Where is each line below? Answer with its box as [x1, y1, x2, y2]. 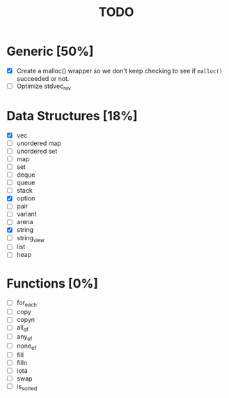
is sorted [16, 382, 38, 392]
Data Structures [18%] [6, 108, 138, 124]
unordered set [16, 147, 58, 155]
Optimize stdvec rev [16, 82, 71, 91]
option [16, 194, 35, 202]
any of [16, 332, 33, 342]
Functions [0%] [6, 275, 99, 291]
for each [16, 298, 38, 309]
